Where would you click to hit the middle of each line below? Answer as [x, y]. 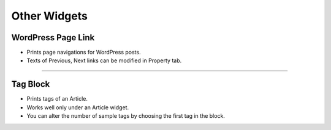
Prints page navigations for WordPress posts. [84, 52]
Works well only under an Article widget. [78, 107]
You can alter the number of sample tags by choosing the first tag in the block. [126, 116]
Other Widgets [50, 16]
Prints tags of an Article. [57, 99]
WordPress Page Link [53, 38]
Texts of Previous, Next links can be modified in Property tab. [104, 60]
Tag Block [31, 85]
